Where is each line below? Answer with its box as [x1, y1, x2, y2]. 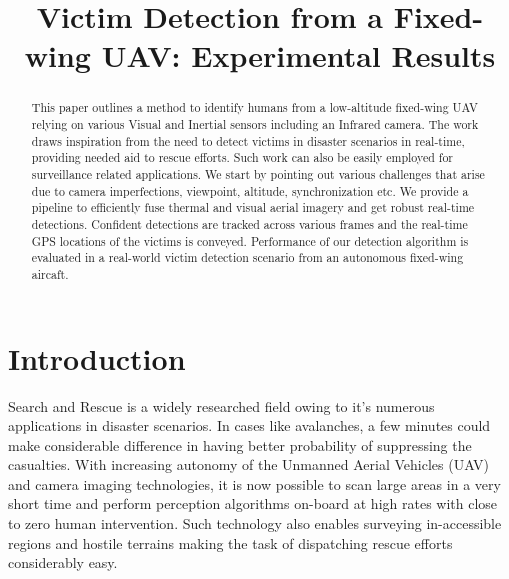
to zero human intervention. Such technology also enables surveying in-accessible [8, 513, 502, 534]
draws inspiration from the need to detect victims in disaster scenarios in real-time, [31, 132, 465, 149]
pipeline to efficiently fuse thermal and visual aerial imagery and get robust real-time [31, 199, 475, 216]
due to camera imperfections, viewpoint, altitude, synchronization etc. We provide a [31, 182, 469, 199]
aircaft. [31, 265, 69, 282]
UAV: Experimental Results [101, 35, 496, 76]
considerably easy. [8, 552, 118, 573]
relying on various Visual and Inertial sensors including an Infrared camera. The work [31, 116, 479, 133]
